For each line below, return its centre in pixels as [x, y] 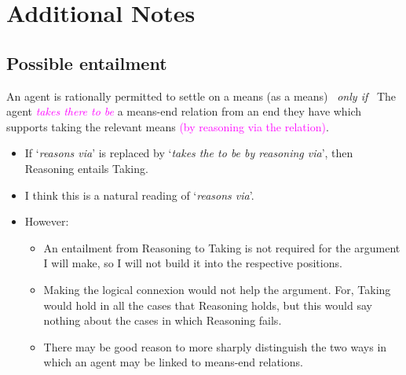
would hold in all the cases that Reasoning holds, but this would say [208, 305]
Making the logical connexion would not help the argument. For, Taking [217, 289]
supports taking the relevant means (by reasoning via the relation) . [168, 126]
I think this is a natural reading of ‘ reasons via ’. [139, 195]
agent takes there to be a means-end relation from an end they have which [184, 111]
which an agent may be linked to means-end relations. [173, 362]
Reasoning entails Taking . [86, 168]
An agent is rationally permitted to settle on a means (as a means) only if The [201, 96]
